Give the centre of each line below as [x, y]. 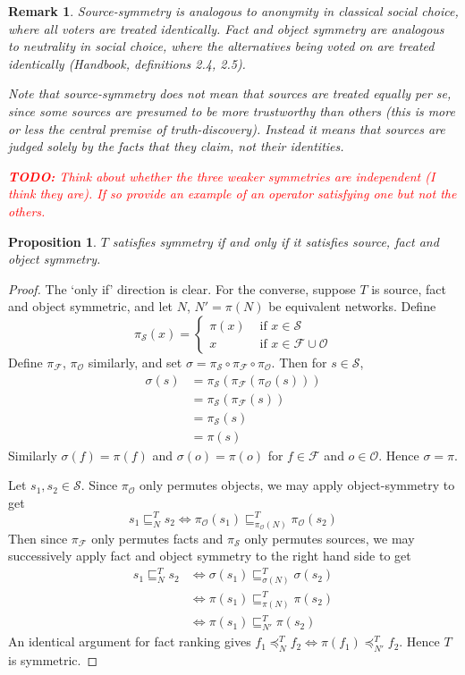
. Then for [299, 362]
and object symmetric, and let [91, 306]
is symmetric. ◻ [53, 659]
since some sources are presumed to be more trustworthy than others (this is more [232, 110]
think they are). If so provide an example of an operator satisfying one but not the [232, 194]
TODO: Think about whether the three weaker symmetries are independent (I [222, 176]
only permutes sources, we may [330, 538]
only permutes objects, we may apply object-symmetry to [297, 485]
